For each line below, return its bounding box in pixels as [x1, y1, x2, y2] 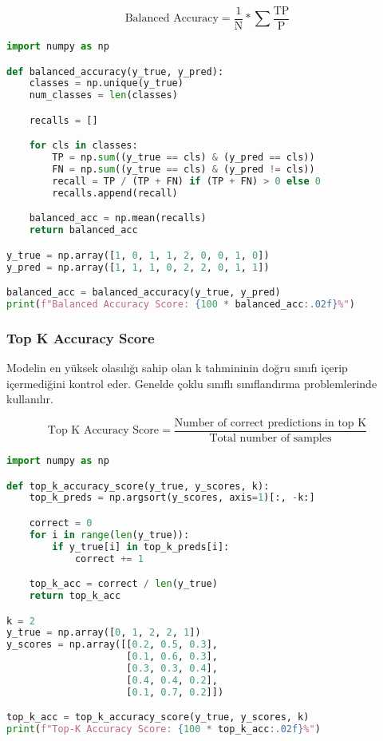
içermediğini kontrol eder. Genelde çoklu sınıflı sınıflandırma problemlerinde [6, 374, 377, 391]
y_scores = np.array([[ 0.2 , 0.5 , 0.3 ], [6, 639, 218, 651]
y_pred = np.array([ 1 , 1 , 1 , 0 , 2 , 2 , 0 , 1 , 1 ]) [6, 261, 270, 273]
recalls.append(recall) [52, 187, 178, 199]
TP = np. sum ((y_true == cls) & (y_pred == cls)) [52, 152, 315, 164]
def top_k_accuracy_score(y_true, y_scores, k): [6, 480, 270, 492]
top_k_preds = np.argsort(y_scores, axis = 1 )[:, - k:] [29, 492, 315, 504]
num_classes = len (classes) [29, 89, 178, 101]
